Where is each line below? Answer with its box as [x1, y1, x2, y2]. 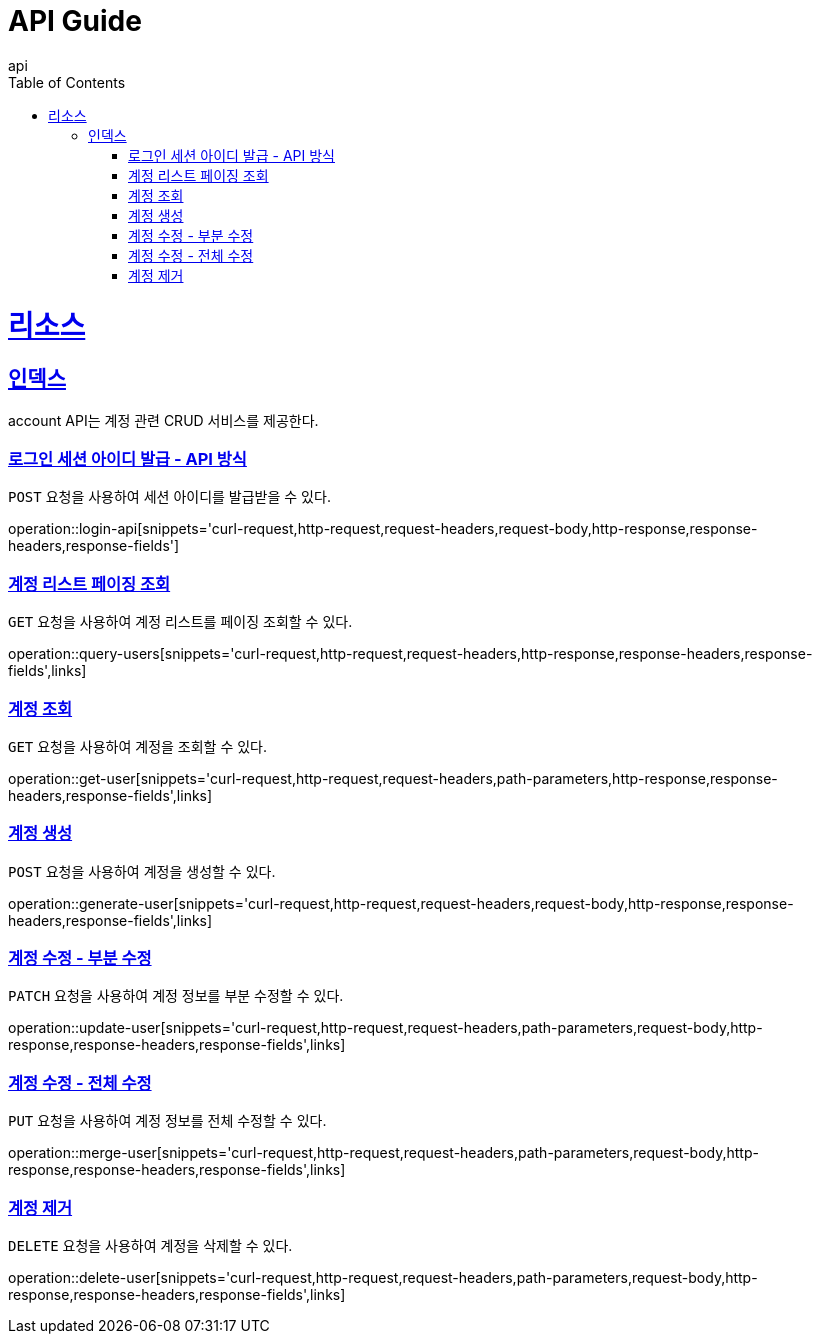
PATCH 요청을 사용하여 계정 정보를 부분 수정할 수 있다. [8, 987, 344, 1005]
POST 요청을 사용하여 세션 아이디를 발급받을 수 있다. [8, 488, 331, 506]
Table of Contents [8, 73, 126, 91]
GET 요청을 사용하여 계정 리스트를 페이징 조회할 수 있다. [8, 613, 353, 631]
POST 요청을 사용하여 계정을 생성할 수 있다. [8, 862, 276, 880]
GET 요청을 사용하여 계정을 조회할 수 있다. [8, 737, 268, 755]
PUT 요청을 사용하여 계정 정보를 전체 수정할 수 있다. [8, 1112, 327, 1130]
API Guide [8, 4, 142, 38]
